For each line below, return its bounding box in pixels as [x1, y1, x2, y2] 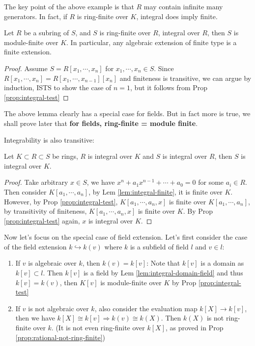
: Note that [146, 258, 180, 268]
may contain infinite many [143, 1, 223, 11]
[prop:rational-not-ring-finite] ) [15, 332, 105, 342]
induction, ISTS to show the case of [4, 82, 112, 93]
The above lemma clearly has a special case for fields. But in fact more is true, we [4, 108, 251, 119]
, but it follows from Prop [130, 82, 208, 93]
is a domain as [200, 258, 244, 268]
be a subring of [24, 27, 69, 38]
